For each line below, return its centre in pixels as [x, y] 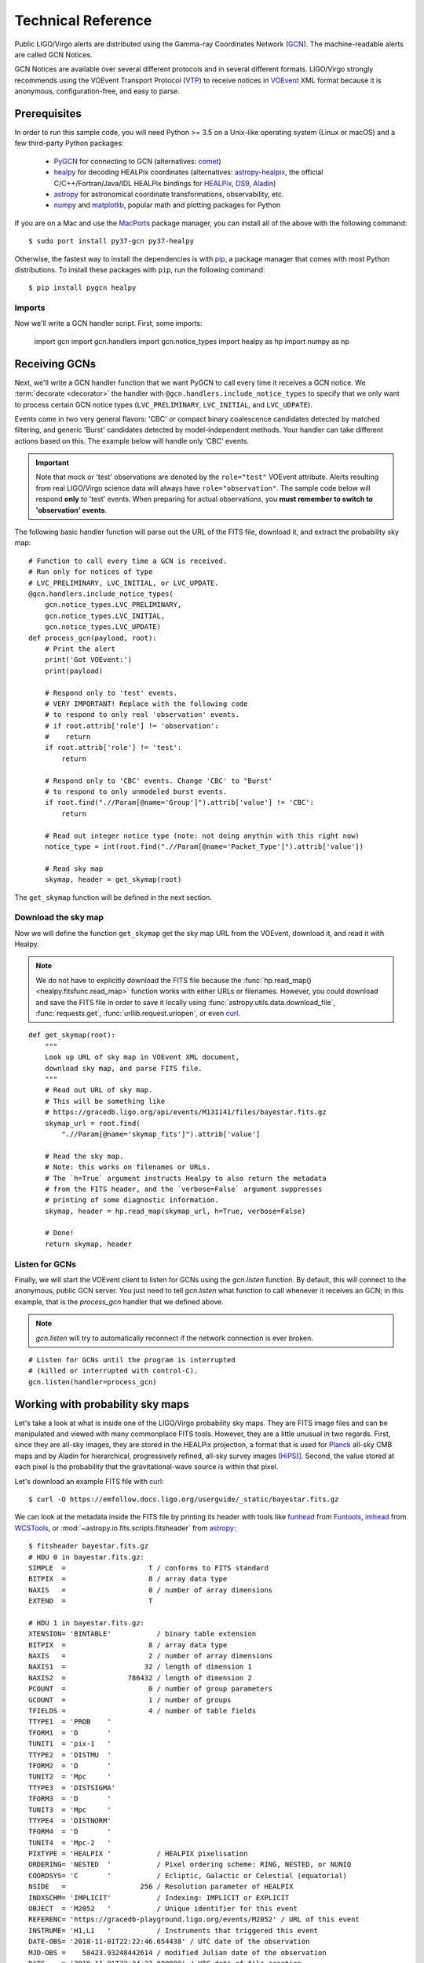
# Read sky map [74, 868]
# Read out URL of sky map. [99, 1090]
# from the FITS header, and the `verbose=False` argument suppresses [183, 1189]
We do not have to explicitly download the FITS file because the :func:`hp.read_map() [174, 980]
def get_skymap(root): [72, 1035]
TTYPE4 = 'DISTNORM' [70, 1820]
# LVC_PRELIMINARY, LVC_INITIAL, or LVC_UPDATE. [124, 583]
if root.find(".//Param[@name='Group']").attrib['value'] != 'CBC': [179, 802]
